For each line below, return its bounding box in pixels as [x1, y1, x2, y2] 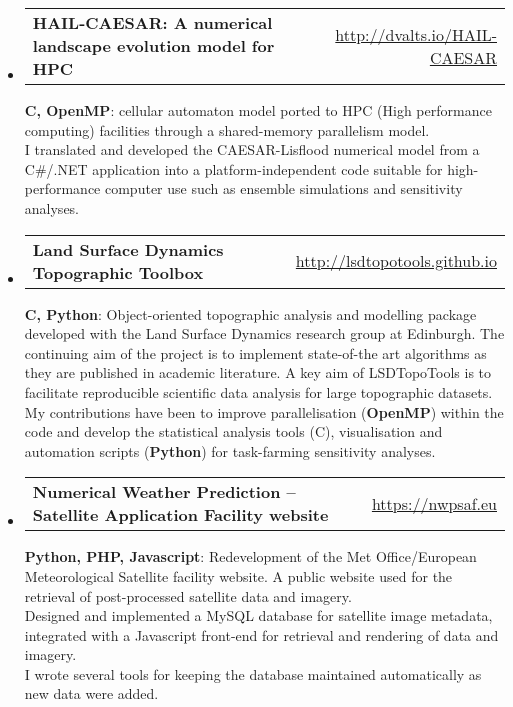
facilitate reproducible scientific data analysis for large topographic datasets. [24, 381, 493, 402]
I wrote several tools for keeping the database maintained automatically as [24, 663, 482, 684]
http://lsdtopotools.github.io [295, 249, 497, 273]
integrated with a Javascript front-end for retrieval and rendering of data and [24, 624, 499, 645]
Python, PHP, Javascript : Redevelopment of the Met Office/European [24, 546, 477, 567]
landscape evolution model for [32, 34, 275, 57]
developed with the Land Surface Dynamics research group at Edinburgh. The [24, 323, 505, 344]
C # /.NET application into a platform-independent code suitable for [24, 158, 443, 179]
